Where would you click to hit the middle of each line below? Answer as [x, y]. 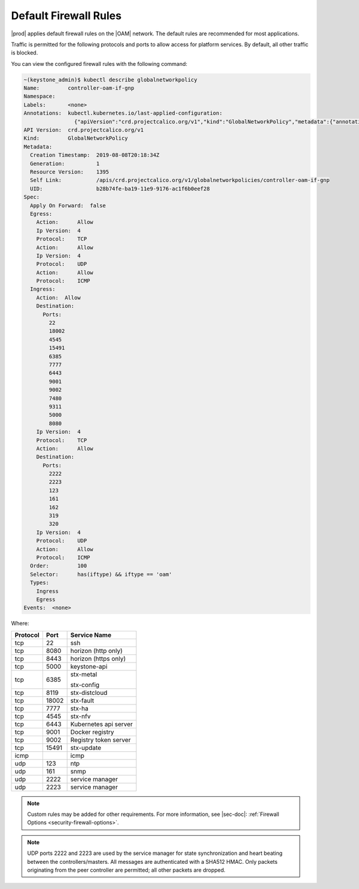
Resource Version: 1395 [70, 172]
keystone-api [89, 666]
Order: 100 [59, 566]
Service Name [91, 635]
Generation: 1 [65, 164]
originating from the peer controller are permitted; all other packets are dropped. [126, 870]
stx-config [85, 685]
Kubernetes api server [101, 724]
